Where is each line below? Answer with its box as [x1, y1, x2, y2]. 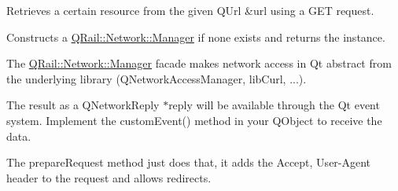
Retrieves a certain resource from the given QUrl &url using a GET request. [6, 2, 374, 18]
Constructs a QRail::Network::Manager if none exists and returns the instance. [6, 28, 385, 45]
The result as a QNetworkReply [6, 97, 160, 113]
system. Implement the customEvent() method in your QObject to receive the [6, 112, 382, 128]
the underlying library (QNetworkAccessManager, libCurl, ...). [6, 70, 307, 86]
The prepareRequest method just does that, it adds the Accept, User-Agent [6, 154, 371, 171]
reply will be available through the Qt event [168, 97, 380, 113]
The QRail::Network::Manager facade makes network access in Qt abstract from [6, 55, 392, 72]
